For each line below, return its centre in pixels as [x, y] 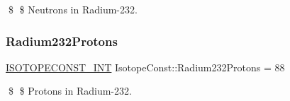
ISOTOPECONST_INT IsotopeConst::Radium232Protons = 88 [145, 67]
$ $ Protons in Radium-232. [70, 91]
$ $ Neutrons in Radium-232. [73, 9]
